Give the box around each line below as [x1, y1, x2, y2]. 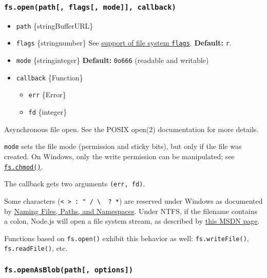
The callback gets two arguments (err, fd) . [4, 178, 145, 189]
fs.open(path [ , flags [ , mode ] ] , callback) [4, 3, 176, 11]
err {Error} [28, 89, 66, 100]
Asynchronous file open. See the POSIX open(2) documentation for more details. [4, 123, 259, 134]
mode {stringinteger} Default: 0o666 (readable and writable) [16, 55, 209, 66]
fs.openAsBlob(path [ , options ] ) [4, 265, 133, 274]
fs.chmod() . [4, 161, 43, 172]
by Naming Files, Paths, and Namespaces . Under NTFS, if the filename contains [4, 205, 257, 216]
